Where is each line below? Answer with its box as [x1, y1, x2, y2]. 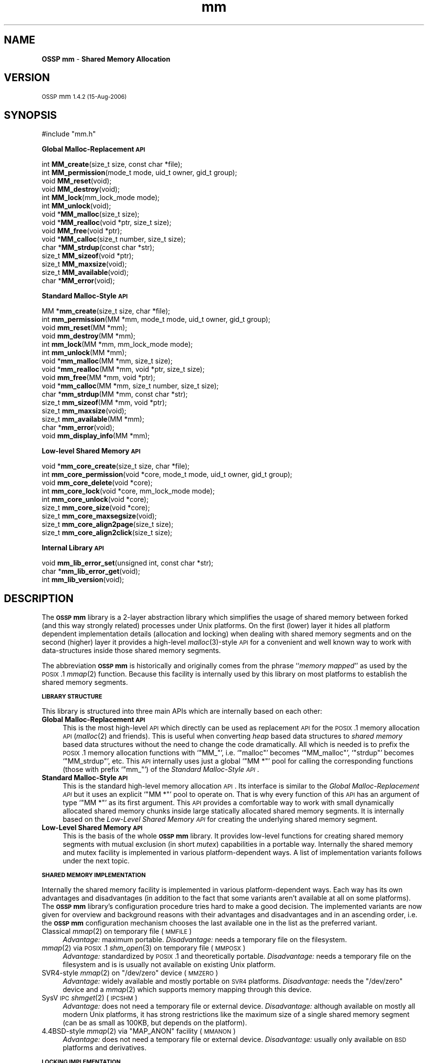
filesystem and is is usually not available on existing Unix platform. [63, 960, 276, 969]
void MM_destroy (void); [42, 185, 120, 194]
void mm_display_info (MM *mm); [42, 431, 150, 440]
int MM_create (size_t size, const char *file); [42, 160, 183, 169]
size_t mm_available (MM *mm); [42, 415, 145, 424]
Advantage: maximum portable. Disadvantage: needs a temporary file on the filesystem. [63, 935, 347, 944]
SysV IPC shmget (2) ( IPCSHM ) [42, 994, 138, 1002]
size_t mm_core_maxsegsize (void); [42, 512, 157, 520]
